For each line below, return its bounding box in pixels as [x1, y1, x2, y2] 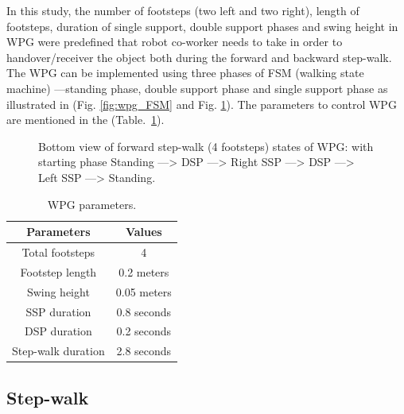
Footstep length [20, 263, 97, 280]
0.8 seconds [116, 303, 172, 319]
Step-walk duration [12, 342, 105, 359]
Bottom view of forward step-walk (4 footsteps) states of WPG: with [38, 137, 374, 154]
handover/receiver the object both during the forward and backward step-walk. [6, 48, 392, 65]
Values [125, 223, 162, 240]
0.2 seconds [116, 323, 172, 339]
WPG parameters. [47, 195, 137, 212]
